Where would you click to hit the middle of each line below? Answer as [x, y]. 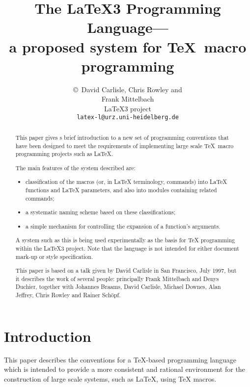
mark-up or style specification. [54, 256]
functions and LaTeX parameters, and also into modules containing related [121, 190]
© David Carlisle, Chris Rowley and [128, 89]
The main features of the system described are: [75, 168]
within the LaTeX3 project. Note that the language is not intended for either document [127, 248]
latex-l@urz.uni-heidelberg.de [128, 117]
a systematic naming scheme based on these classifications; [101, 212]
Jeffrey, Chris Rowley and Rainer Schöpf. [68, 295]
